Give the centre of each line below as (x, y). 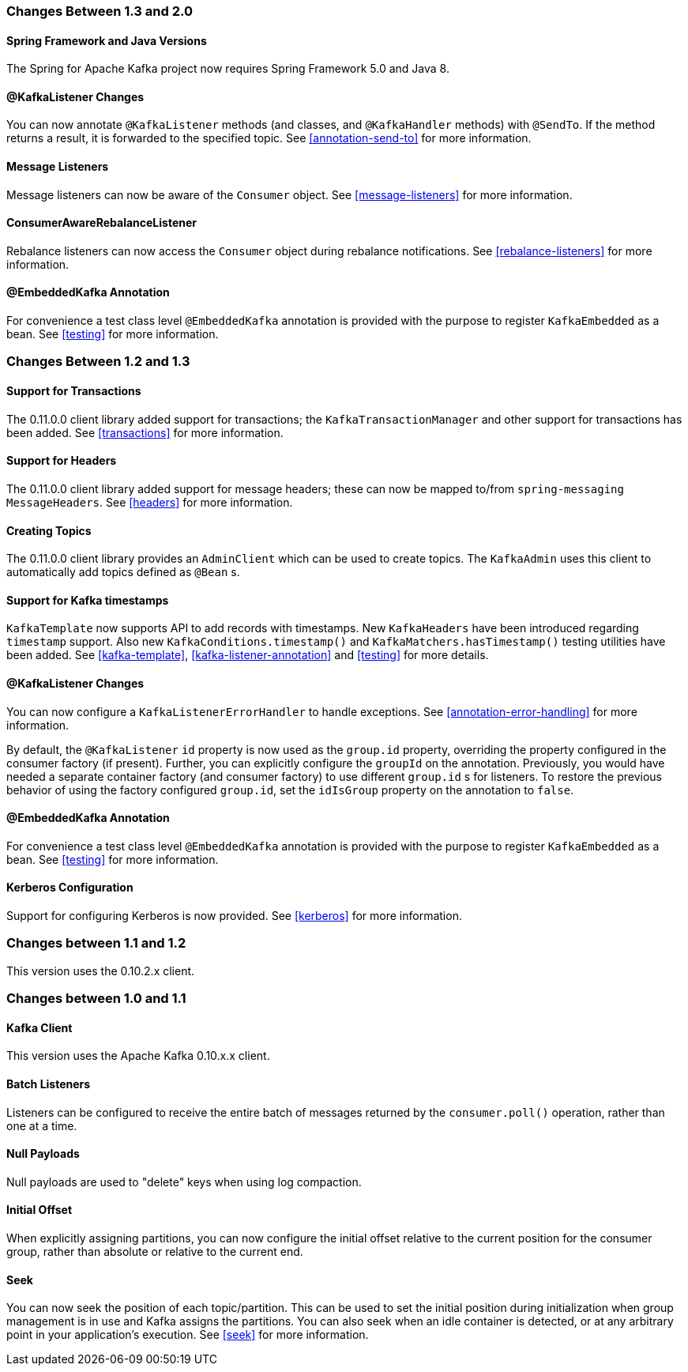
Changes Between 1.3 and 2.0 (100, 11)
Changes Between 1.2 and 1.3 (98, 362)
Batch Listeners (49, 1084)
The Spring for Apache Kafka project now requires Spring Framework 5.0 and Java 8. (228, 69)
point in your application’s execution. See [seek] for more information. (188, 1335)
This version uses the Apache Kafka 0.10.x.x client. (138, 1056)
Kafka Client (39, 1027)
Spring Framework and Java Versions (107, 40)
